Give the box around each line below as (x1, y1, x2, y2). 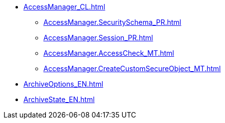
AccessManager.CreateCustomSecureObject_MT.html (43, 64, 221, 73)
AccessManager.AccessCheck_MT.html (43, 49, 174, 57)
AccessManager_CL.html (23, 2, 105, 11)
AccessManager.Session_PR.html (43, 33, 153, 42)
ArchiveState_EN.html (23, 95, 95, 104)
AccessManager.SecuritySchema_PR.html (43, 18, 182, 26)
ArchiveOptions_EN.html (23, 80, 103, 88)
